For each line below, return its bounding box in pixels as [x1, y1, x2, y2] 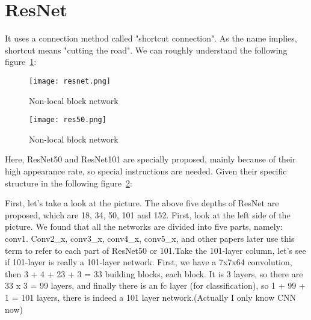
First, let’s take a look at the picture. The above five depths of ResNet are [5, 197, 279, 209]
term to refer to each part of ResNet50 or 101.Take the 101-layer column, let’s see [5, 244, 306, 256]
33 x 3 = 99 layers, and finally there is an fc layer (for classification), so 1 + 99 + [5, 279, 306, 292]
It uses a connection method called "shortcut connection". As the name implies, [5, 32, 297, 45]
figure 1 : [5, 55, 37, 68]
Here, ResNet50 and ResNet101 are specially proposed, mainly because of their [5, 153, 296, 165]
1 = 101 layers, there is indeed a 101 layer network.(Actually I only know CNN [5, 291, 297, 303]
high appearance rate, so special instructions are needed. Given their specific [5, 165, 287, 177]
